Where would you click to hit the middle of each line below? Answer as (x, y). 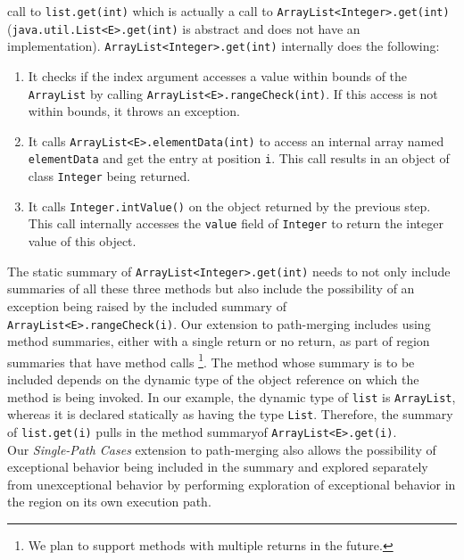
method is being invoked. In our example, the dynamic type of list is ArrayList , (232, 396)
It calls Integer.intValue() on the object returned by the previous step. (229, 206)
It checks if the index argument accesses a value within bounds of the (218, 75)
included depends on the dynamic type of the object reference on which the (213, 379)
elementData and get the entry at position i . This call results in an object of (239, 158)
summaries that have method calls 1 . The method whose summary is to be (211, 360)
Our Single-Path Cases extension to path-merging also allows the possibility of (222, 449)
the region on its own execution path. (109, 502)
